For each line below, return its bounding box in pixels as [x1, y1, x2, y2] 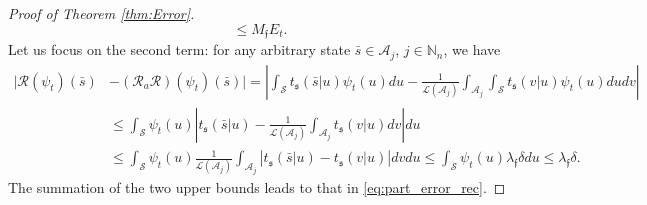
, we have [443, 39, 501, 60]
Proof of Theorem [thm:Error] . [8, 3, 195, 23]
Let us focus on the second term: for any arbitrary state [8, 39, 351, 60]
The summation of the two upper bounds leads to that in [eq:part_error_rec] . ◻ [8, 176, 506, 197]
